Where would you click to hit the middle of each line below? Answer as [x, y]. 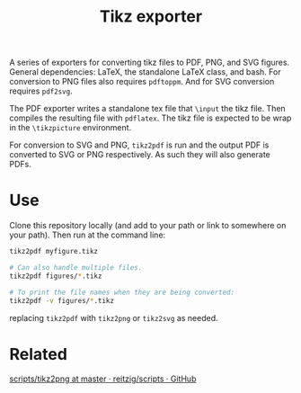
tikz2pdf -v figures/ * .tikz [62, 300]
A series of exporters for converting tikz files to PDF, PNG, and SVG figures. [150, 63]
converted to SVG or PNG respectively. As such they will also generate [140, 155]
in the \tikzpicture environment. [71, 128]
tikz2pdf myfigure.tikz [54, 252]
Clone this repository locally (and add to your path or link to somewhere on [148, 226]
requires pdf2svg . [41, 91]
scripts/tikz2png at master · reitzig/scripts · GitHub [103, 379]
